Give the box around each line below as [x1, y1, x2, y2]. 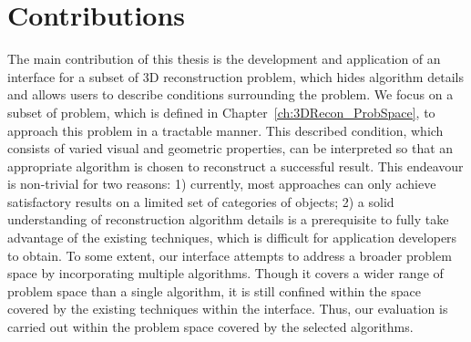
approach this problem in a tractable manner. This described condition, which [7, 120, 444, 140]
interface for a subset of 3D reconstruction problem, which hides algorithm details [7, 67, 464, 86]
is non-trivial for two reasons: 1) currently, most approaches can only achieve [7, 174, 436, 193]
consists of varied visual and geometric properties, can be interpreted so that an [7, 139, 454, 158]
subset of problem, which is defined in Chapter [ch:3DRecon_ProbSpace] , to [7, 102, 435, 121]
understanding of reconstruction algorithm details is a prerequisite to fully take [7, 210, 449, 229]
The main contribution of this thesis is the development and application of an [7, 49, 441, 68]
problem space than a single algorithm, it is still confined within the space [7, 281, 421, 300]
